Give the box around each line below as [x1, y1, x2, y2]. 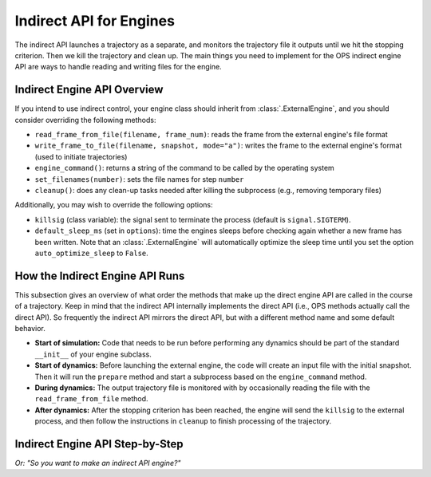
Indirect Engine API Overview [14, 83, 164, 97]
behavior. [14, 324, 45, 333]
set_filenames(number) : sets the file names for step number [34, 174, 244, 183]
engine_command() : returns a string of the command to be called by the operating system [34, 164, 334, 173]
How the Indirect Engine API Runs [14, 269, 185, 282]
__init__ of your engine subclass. [34, 349, 152, 359]
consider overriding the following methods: [14, 115, 156, 124]
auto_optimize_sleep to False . [34, 248, 149, 258]
